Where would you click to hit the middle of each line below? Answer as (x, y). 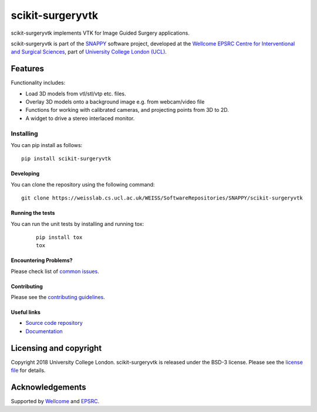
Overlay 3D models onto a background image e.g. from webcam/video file (115, 102)
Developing (25, 174)
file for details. (28, 370)
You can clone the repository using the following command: (83, 184)
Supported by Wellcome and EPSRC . (55, 401)
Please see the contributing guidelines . (58, 297)
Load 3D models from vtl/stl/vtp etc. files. (76, 94)
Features (27, 69)
